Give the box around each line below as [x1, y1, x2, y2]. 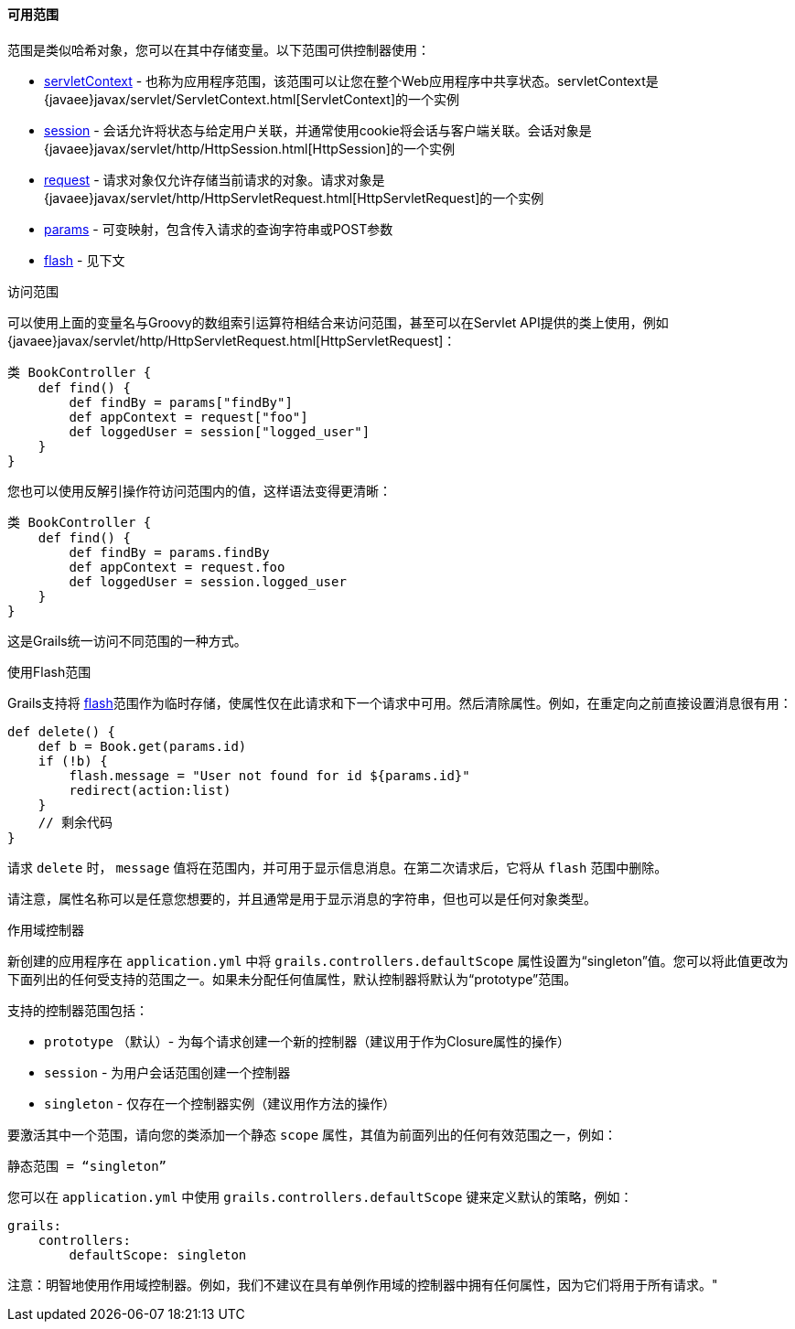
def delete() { [7, 723, 116, 739]
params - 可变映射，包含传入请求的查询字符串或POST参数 [44, 220, 393, 237]
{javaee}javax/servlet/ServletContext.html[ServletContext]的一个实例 [44, 91, 460, 107]
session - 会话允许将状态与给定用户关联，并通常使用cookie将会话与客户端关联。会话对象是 [44, 122, 592, 138]
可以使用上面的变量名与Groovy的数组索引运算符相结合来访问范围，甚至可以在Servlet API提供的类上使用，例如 [7, 314, 669, 330]
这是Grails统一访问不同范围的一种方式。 [7, 632, 247, 648]
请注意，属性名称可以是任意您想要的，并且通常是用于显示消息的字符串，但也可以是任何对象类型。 [7, 890, 596, 906]
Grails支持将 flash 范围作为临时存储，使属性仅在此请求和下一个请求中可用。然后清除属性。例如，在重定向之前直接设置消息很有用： [7, 694, 792, 711]
